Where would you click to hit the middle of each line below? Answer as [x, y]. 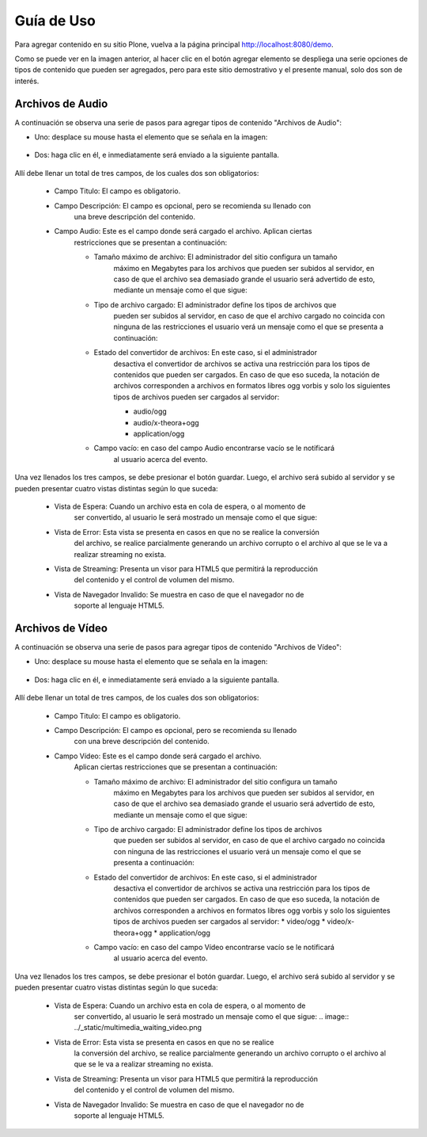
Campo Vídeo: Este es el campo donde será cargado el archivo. [158, 756]
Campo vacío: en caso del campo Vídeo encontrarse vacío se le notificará [214, 947]
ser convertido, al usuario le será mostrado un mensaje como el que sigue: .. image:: [212, 1016]
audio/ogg [150, 411]
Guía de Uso [55, 21]
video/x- [341, 921]
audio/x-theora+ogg [166, 422]
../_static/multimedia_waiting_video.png [138, 1028]
